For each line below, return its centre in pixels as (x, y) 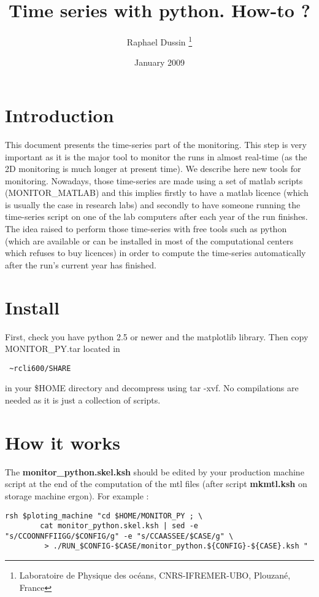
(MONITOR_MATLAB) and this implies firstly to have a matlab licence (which (157, 193)
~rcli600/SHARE (40, 368)
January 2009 (159, 62)
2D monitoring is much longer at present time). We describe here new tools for (153, 169)
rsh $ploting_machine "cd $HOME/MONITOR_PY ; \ (104, 516)
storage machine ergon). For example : (77, 495)
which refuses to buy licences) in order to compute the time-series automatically (156, 253)
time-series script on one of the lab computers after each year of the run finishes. (156, 217)
